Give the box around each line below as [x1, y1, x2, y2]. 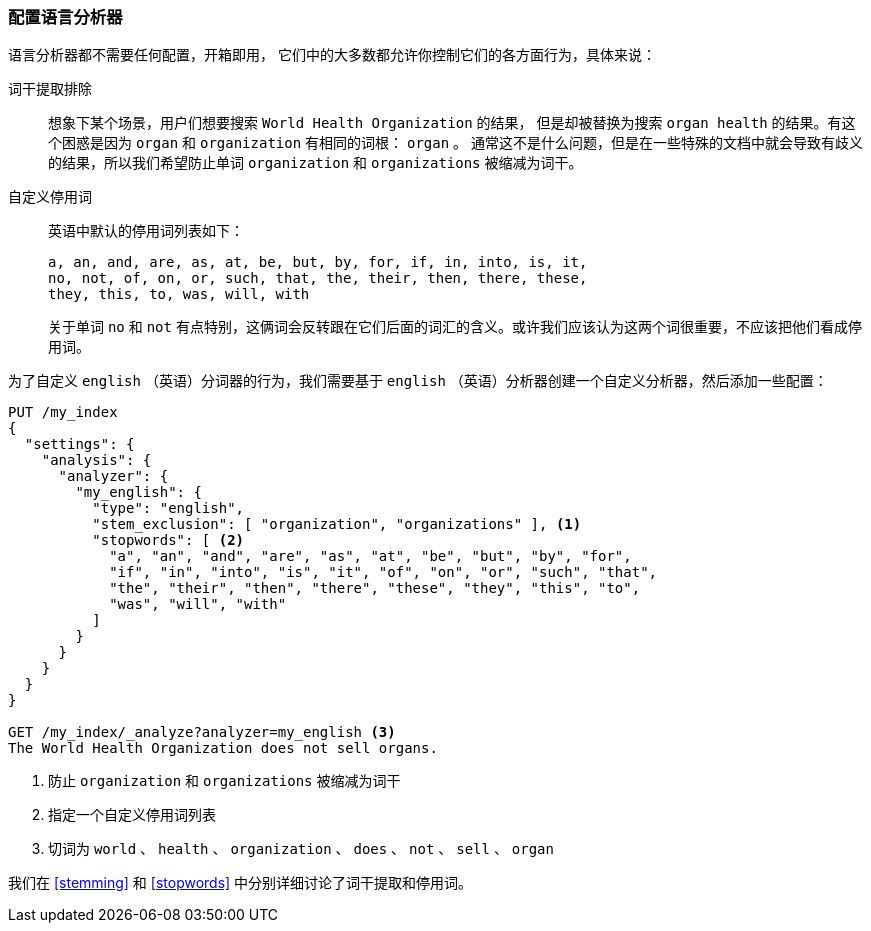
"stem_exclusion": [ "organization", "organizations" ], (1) [92, 516, 582, 533]
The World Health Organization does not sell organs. [8, 740, 438, 757]
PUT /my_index [8, 404, 118, 421]
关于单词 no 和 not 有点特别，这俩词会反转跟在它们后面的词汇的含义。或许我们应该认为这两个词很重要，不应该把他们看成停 [48, 318, 862, 336]
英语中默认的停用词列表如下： [48, 222, 244, 240]
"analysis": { [41, 452, 152, 469]
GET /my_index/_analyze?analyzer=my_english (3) [8, 724, 396, 741]
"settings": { [24, 436, 135, 453]
